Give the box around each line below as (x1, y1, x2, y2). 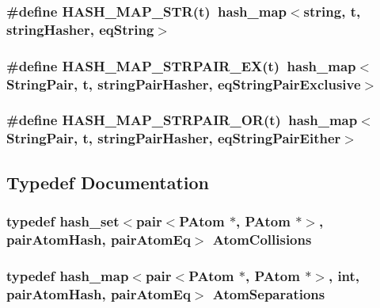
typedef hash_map (6, 265, 129, 285)
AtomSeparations (212, 283, 325, 303)
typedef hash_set (6, 211, 120, 230)
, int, (328, 265, 360, 285)
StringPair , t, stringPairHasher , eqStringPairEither (6, 128, 341, 148)
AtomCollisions (212, 229, 312, 249)
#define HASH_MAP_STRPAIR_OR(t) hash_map (6, 110, 358, 130)
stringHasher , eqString (6, 19, 154, 39)
